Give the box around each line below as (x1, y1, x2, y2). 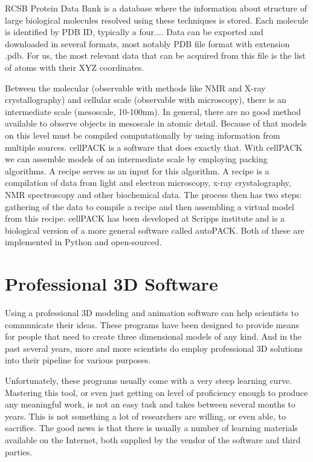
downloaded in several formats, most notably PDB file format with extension (5, 37, 290, 50)
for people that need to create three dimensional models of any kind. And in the (5, 330, 302, 343)
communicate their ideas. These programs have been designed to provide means (5, 318, 299, 331)
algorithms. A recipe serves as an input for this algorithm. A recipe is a (5, 164, 269, 177)
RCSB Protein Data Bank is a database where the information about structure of (5, 2, 307, 14)
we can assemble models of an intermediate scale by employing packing (5, 153, 268, 165)
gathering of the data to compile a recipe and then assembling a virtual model (5, 200, 294, 213)
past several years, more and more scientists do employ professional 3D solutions (5, 342, 303, 354)
